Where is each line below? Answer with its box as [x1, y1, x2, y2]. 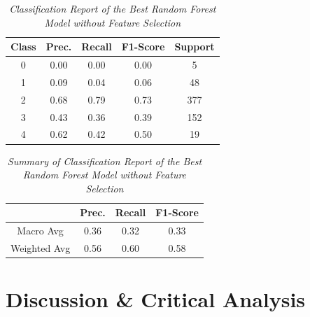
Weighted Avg [10, 240, 71, 255]
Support [174, 39, 215, 54]
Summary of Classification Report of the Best [7, 153, 202, 168]
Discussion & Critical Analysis [6, 285, 306, 314]
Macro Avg [17, 223, 64, 238]
